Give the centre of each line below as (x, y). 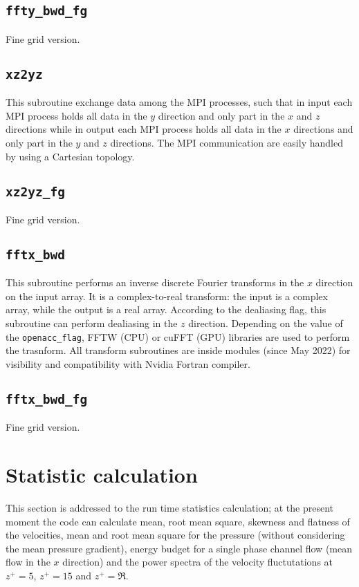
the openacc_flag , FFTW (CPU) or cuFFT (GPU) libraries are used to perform (178, 336)
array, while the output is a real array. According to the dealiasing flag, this (166, 309)
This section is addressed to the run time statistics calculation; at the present (170, 507)
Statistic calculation (102, 475)
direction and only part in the (221, 115)
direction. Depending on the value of (266, 323)
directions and (323, 129)
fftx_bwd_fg (47, 399)
